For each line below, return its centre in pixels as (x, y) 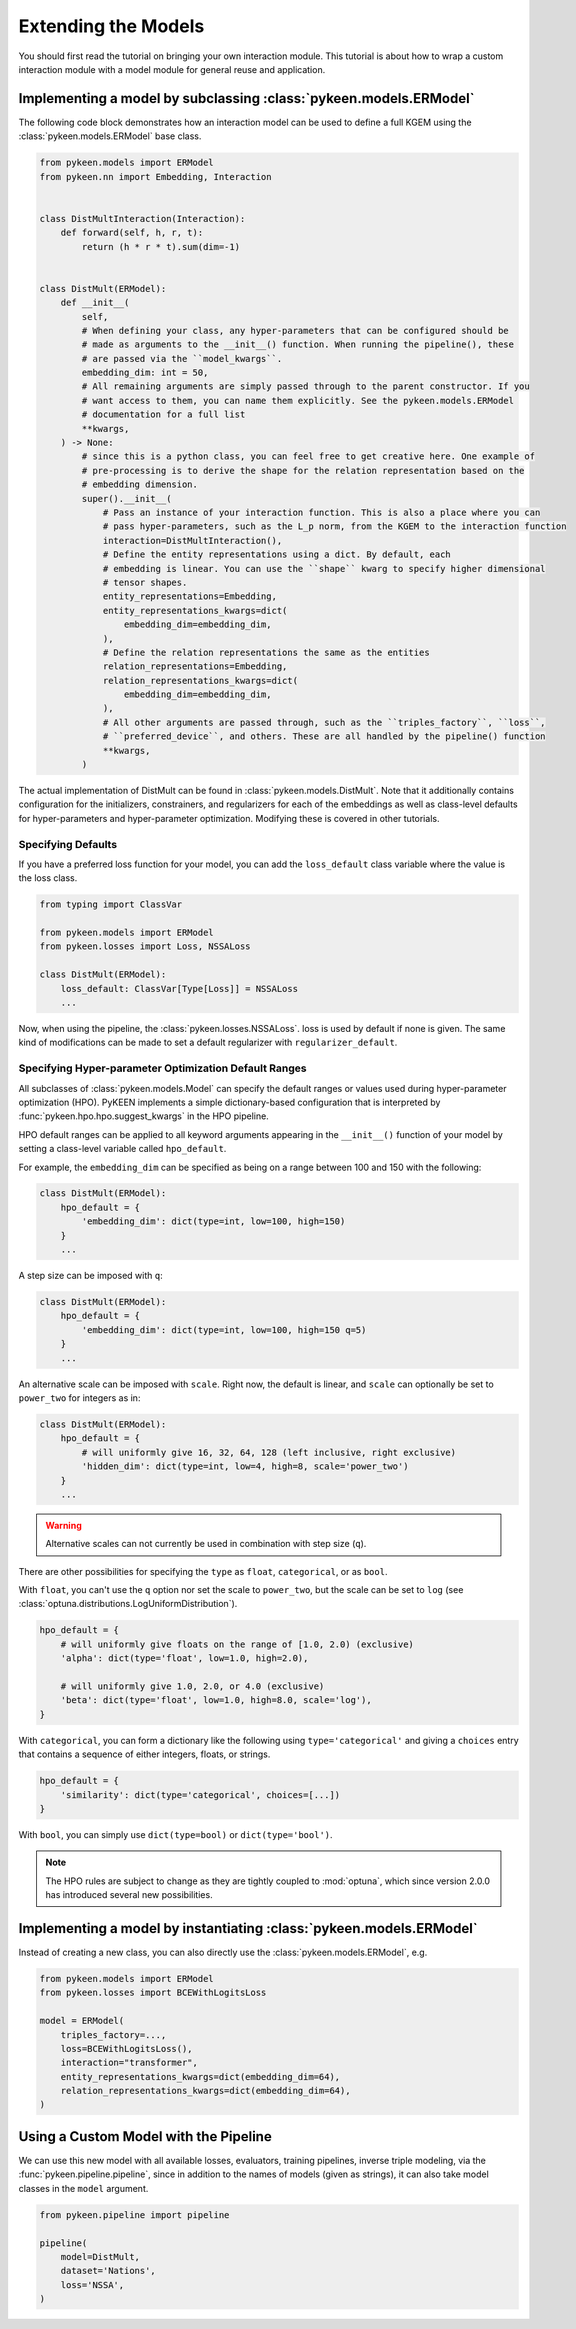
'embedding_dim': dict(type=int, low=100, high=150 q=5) (224, 1329)
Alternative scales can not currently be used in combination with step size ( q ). (206, 1544)
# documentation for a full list (163, 414)
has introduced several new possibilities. (129, 1895)
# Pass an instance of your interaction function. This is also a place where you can (321, 512)
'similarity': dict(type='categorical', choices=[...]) (200, 1794)
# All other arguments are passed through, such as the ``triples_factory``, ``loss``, (324, 722)
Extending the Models (111, 26)
